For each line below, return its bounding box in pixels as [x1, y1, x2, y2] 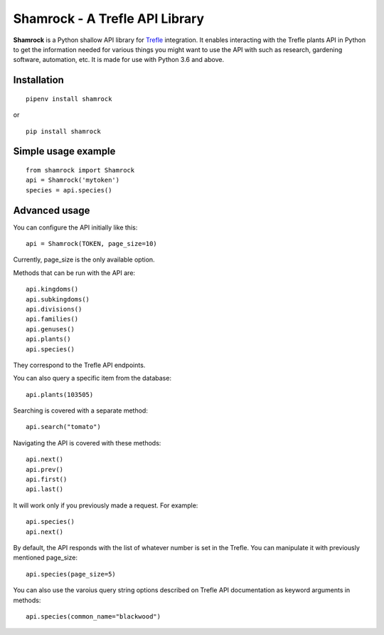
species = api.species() [26, 186, 112, 194]
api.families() [26, 315, 79, 324]
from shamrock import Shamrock [26, 166, 135, 174]
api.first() [26, 475, 68, 484]
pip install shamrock [26, 127, 101, 135]
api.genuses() [26, 325, 75, 333]
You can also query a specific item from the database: [13, 374, 172, 383]
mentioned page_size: [13, 553, 78, 562]
